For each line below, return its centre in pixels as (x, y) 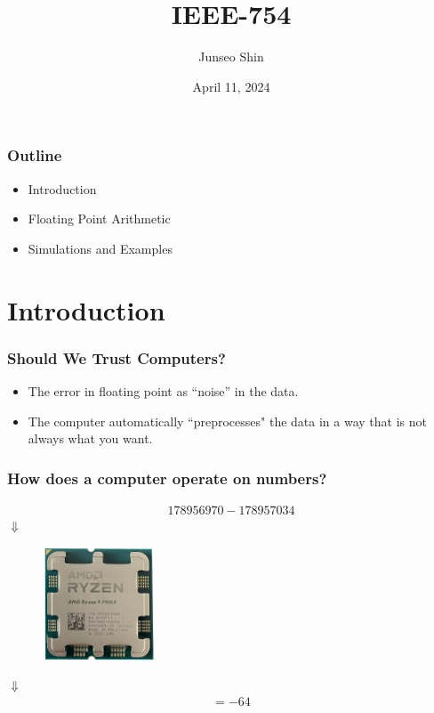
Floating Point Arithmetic (99, 219)
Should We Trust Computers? (117, 357)
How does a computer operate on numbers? (167, 478)
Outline (35, 155)
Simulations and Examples (100, 248)
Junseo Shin (231, 57)
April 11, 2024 (231, 86)
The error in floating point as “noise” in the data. (163, 390)
